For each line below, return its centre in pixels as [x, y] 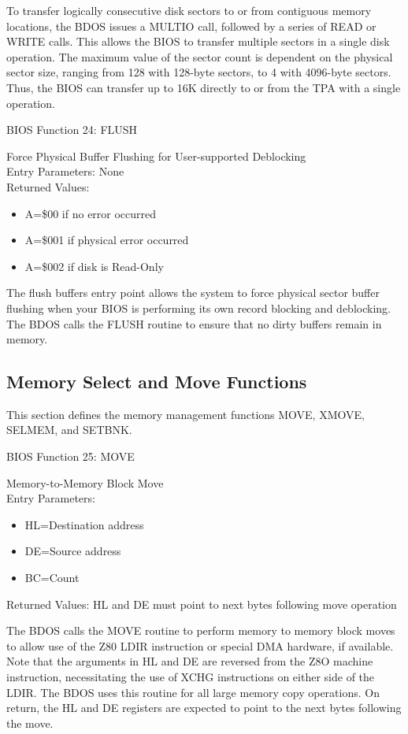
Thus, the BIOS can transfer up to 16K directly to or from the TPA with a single [204, 87]
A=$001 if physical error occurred [107, 240]
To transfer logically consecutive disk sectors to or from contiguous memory [189, 10]
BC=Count [52, 578]
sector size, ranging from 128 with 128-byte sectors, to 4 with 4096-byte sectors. [199, 72]
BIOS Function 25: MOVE [70, 456]
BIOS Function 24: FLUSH [72, 130]
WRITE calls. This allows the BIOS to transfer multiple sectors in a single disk [198, 41]
